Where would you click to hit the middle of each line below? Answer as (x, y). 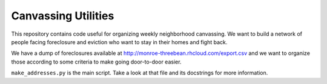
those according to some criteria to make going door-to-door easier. (96, 62)
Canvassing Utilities (63, 16)
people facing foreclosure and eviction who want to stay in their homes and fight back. (119, 42)
